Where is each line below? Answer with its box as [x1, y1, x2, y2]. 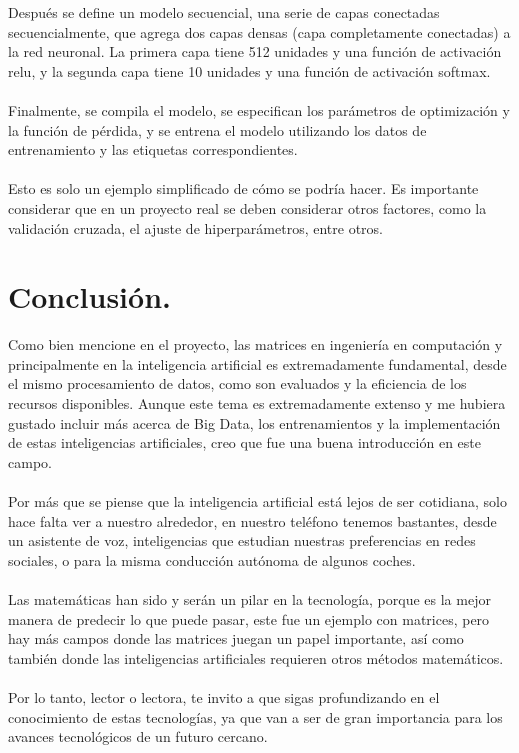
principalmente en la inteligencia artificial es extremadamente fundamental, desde [8, 353, 507, 374]
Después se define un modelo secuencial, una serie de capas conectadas [8, 2, 440, 22]
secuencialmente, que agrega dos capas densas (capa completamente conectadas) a [8, 21, 511, 42]
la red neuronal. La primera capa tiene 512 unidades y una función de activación [8, 41, 502, 62]
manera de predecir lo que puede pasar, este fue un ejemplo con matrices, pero [8, 608, 490, 629]
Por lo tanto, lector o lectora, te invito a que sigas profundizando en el [8, 686, 440, 707]
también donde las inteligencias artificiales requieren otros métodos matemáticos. [8, 647, 504, 668]
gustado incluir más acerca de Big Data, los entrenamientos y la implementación [8, 412, 501, 433]
